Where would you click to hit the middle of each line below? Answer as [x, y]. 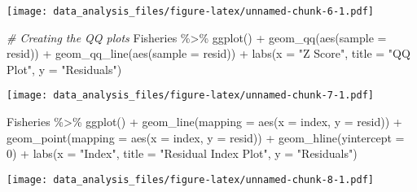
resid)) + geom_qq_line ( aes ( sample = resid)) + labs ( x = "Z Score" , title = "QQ [208, 53]
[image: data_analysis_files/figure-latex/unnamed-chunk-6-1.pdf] [191, 11]
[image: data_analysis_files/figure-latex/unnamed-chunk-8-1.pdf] [191, 179]
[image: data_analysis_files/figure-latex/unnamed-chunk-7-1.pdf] [191, 96]
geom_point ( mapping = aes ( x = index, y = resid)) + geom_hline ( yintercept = [206, 137]
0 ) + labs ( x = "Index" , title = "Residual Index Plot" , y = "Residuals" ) [182, 153]
